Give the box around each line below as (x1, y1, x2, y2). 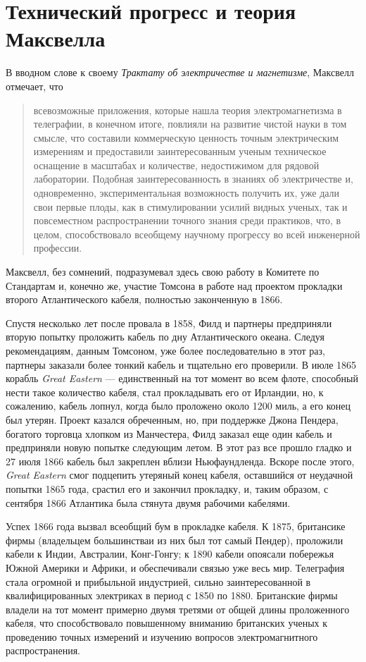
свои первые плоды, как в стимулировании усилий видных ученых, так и (33, 199, 348, 214)
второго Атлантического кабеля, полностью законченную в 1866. (6, 292, 283, 307)
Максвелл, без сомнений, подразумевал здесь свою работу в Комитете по (6, 264, 320, 279)
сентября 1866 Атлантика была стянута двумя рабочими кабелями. (6, 495, 291, 510)
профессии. (33, 240, 82, 255)
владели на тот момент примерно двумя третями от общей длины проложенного (6, 601, 350, 616)
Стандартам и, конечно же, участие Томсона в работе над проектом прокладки (6, 278, 343, 293)
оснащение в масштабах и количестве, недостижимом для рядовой (33, 157, 320, 172)
